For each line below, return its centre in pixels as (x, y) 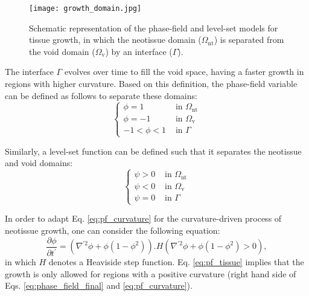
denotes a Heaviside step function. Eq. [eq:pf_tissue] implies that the (176, 262)
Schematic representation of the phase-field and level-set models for (154, 27)
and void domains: (39, 163)
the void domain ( (62, 51)
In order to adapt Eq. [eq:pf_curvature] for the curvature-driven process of (143, 218)
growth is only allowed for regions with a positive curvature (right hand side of (151, 273)
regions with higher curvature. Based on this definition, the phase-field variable (151, 84)
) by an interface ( (139, 51)
